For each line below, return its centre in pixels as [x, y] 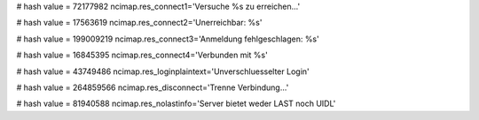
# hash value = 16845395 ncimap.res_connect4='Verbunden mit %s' [142, 55]
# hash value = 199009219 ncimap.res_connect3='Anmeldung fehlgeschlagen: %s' [168, 39]
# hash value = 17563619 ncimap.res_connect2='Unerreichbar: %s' [139, 23]
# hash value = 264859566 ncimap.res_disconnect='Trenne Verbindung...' [153, 87]
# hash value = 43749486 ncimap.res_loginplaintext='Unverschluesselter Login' [163, 71]
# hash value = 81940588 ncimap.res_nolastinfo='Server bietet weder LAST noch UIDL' [176, 104]
